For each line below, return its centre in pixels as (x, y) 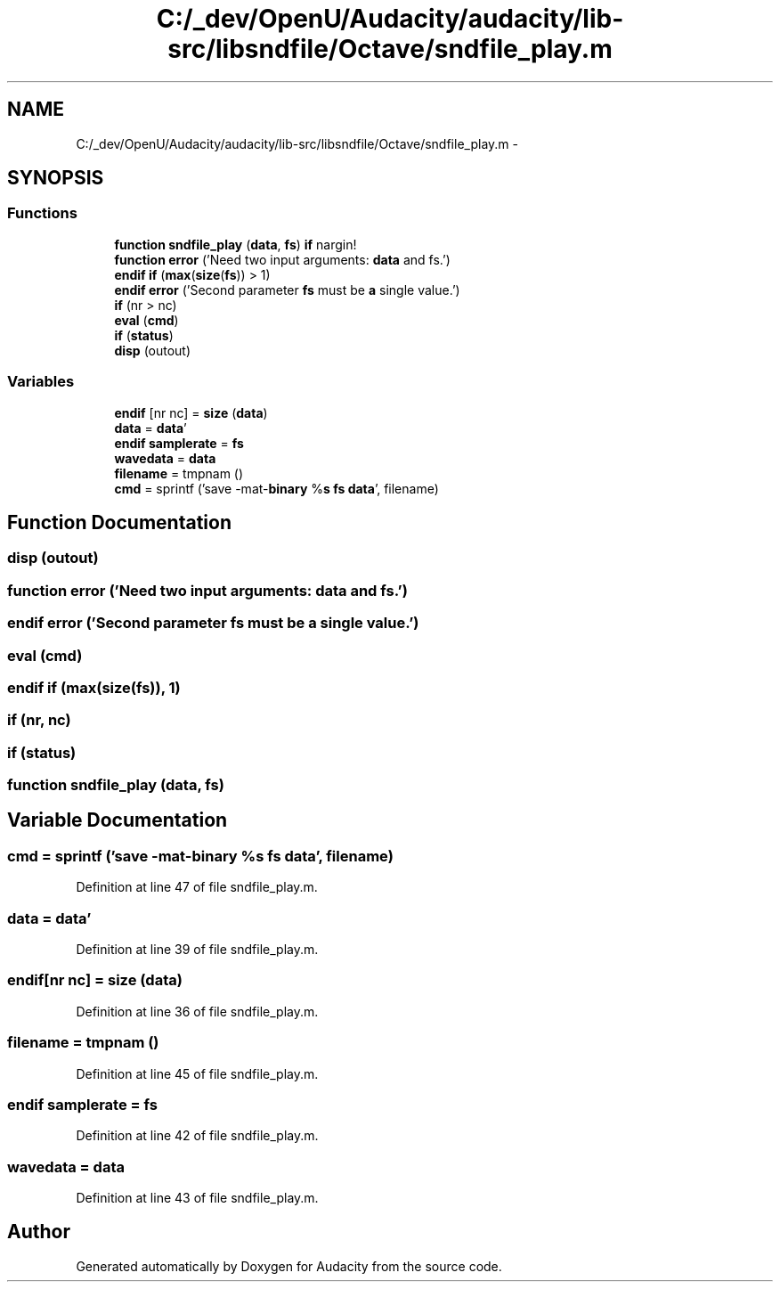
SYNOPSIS (56, 178)
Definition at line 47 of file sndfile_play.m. (197, 887)
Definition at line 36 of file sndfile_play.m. (197, 1011)
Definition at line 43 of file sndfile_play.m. (197, 1198)
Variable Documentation (118, 820)
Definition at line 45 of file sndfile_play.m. (197, 1073)
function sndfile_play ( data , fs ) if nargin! (236, 244)
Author (39, 1232)
